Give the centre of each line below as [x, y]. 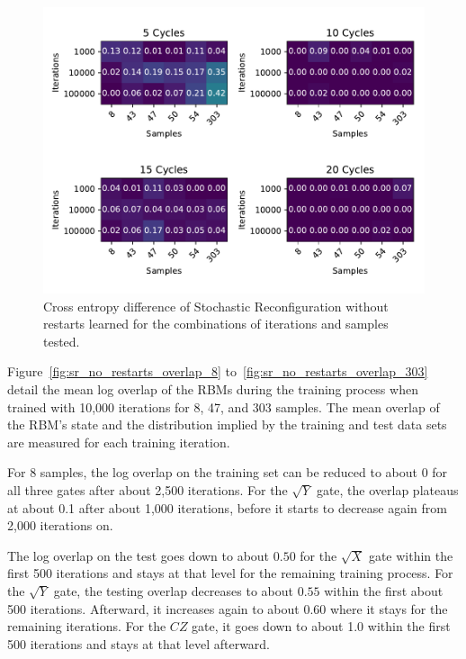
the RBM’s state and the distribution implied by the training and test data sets [227, 424]
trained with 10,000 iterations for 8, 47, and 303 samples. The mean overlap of [224, 406]
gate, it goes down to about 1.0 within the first [321, 626]
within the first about [384, 590]
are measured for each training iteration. [119, 442]
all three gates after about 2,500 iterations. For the [148, 489]
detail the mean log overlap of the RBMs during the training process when [213, 388]
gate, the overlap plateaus [387, 489]
